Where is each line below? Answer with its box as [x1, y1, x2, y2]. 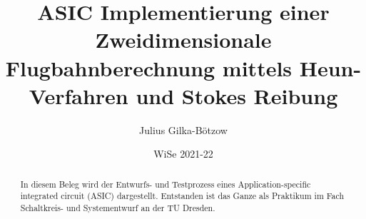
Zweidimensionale [95, 25, 272, 54]
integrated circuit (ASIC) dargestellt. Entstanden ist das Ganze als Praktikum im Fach [20, 190, 345, 202]
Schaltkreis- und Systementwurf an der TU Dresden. [20, 201, 215, 213]
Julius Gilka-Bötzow [139, 122, 228, 137]
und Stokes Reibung [136, 81, 338, 110]
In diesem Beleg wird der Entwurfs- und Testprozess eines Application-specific [20, 178, 311, 190]
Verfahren [29, 81, 128, 110]
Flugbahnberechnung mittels [5, 53, 293, 82]
